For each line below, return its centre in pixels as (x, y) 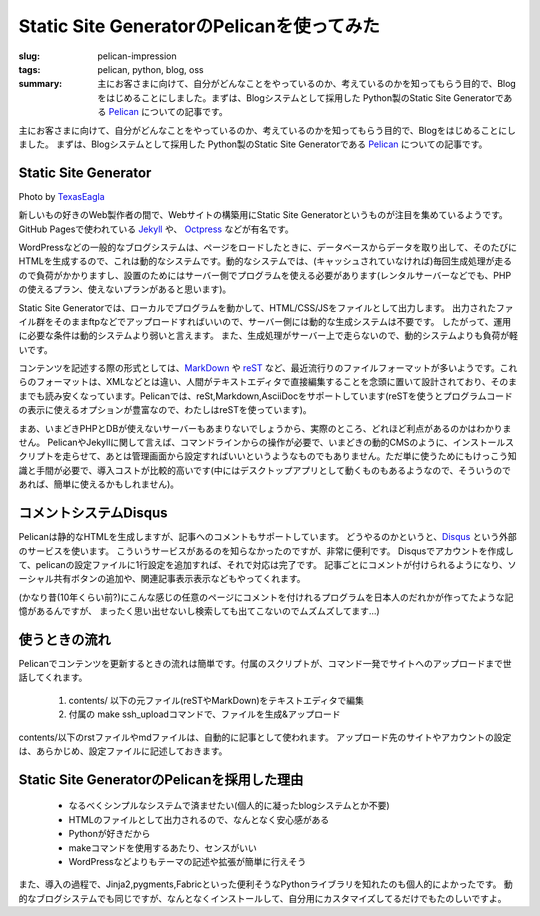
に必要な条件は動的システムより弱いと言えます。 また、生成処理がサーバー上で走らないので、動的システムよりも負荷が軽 (268, 336)
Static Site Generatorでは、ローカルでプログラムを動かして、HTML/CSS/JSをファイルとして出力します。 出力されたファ (266, 307)
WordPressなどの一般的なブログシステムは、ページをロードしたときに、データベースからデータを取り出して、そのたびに (268, 247)
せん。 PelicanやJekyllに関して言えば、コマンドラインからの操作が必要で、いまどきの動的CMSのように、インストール (262, 442)
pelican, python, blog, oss (150, 69)
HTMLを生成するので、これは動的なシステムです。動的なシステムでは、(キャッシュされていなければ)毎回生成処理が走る (265, 261)
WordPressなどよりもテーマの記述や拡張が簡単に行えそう (187, 861)
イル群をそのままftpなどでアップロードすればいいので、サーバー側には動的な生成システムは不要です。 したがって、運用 (265, 321)
